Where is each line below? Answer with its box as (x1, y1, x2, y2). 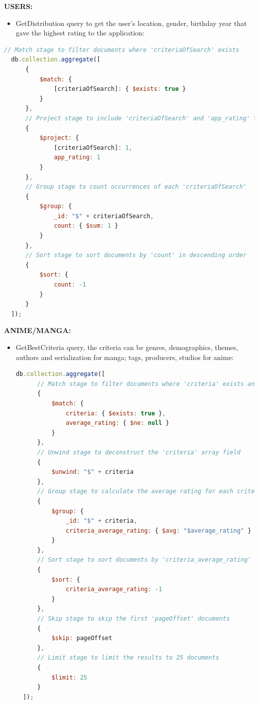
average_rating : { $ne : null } (66, 419, 169, 427)
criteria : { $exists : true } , (66, 409, 166, 417)
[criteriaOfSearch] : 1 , (54, 144, 132, 151)
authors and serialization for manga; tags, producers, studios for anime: (15, 352, 234, 362)
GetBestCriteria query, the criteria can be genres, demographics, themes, (15, 342, 238, 352)
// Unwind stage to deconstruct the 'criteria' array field (37, 448, 241, 456)
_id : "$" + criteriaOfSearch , (54, 212, 154, 220)
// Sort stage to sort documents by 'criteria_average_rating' (37, 556, 252, 564)
